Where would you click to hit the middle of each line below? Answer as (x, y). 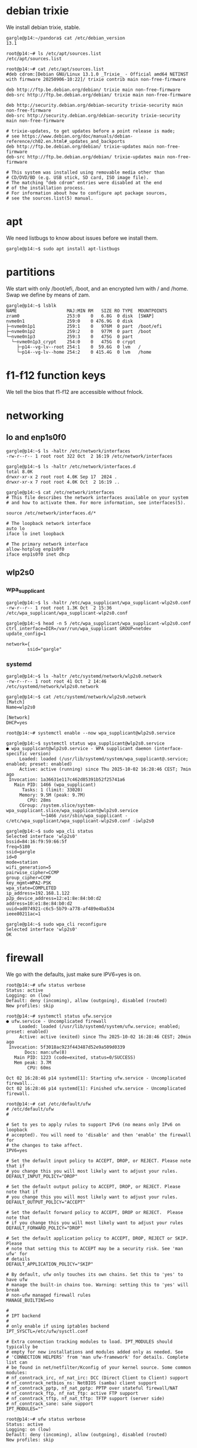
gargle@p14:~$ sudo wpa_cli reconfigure (57, 924)
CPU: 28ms (39, 800)
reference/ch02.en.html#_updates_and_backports (66, 141)
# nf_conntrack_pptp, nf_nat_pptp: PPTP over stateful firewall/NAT (92, 1388)
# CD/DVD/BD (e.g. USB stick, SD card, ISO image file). (78, 177)
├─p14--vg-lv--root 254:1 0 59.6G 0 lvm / (79, 347)
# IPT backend (24, 1316)
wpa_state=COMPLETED (32, 888)
